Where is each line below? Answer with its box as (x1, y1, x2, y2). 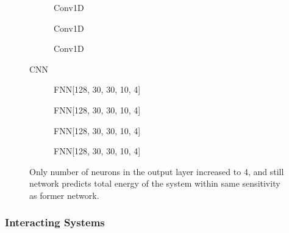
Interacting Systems (5, 215, 105, 230)
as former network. (29, 188, 99, 201)
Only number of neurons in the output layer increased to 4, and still (29, 165, 284, 177)
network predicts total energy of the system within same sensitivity (29, 177, 280, 190)
